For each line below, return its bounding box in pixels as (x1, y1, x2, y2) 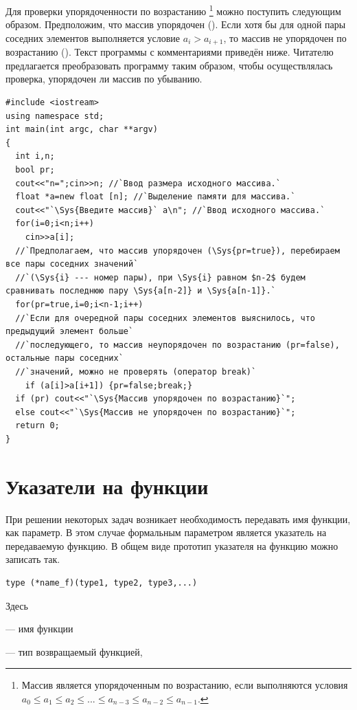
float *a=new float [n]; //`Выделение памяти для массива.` (15, 192, 296, 202)
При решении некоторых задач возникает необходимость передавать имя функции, (5, 511, 351, 526)
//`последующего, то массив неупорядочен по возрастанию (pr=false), (15, 340, 340, 350)
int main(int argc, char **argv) (5, 124, 158, 135)
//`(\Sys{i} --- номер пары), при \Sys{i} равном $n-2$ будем (15, 272, 306, 282)
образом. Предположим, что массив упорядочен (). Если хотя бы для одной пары (5, 17, 346, 32)
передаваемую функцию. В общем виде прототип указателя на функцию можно (5, 538, 338, 553)
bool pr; (15, 165, 55, 175)
